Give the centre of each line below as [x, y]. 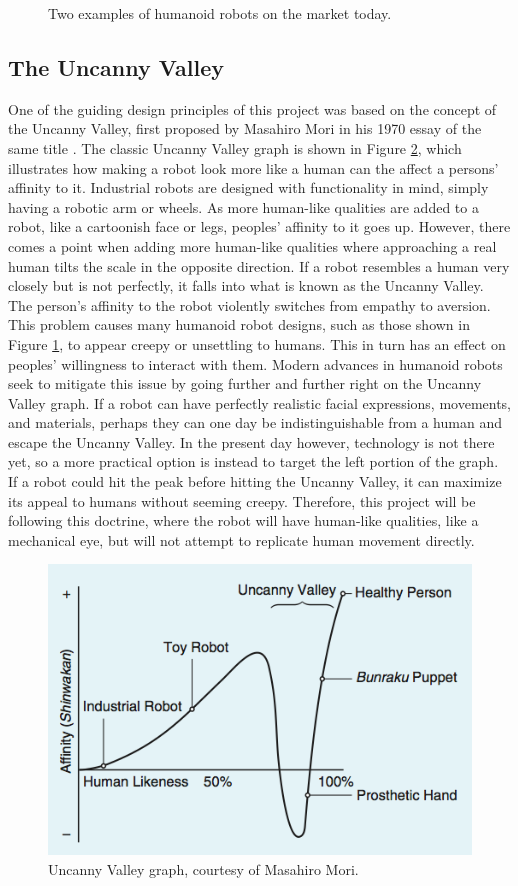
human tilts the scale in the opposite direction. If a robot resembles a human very [259, 265]
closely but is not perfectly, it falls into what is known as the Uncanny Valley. [246, 285]
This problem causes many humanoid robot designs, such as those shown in [239, 324]
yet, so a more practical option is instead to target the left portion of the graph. [253, 461]
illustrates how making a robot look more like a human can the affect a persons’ [253, 167]
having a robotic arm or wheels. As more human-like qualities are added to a [243, 206]
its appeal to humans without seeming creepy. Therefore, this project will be [242, 500]
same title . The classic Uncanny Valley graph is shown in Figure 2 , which [235, 147]
